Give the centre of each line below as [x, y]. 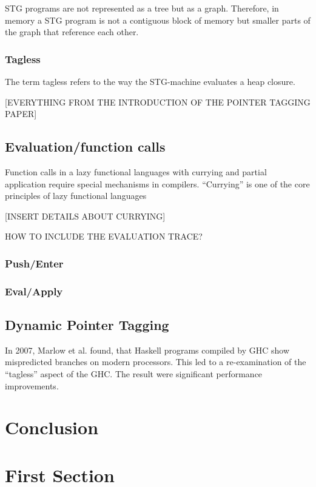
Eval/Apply [34, 291]
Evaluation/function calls [85, 146]
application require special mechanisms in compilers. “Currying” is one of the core [157, 183]
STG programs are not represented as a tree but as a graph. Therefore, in [142, 8]
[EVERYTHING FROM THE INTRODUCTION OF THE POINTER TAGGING [158, 102]
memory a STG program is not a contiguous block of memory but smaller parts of [158, 20]
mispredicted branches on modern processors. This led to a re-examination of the [156, 362]
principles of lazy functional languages [76, 196]
